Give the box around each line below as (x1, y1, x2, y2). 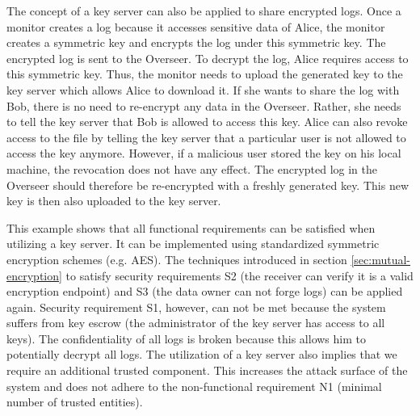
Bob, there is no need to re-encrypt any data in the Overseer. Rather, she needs (6, 97, 401, 114)
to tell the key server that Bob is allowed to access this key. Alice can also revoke (6, 113, 408, 130)
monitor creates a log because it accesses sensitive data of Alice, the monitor (6, 18, 385, 35)
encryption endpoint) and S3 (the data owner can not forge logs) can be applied (6, 283, 403, 300)
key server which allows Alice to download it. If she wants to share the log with (6, 81, 400, 98)
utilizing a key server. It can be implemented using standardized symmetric (6, 235, 380, 252)
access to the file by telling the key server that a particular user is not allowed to (6, 128, 406, 145)
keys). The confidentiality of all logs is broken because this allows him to (6, 330, 366, 347)
